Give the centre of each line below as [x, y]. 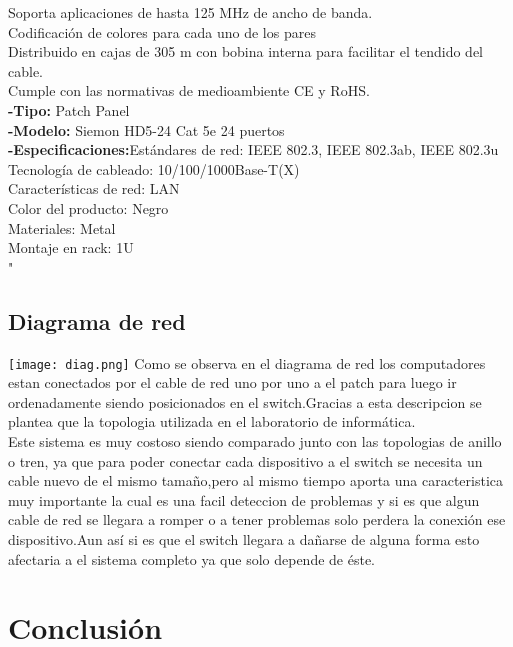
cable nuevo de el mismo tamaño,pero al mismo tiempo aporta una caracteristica [256, 480]
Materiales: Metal [62, 227]
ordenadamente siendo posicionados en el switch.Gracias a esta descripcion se [245, 401]
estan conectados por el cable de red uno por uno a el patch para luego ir [232, 382]
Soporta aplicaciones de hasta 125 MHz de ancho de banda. [190, 12]
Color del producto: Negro [88, 207]
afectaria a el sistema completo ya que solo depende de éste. [191, 558]
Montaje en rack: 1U [71, 247]
